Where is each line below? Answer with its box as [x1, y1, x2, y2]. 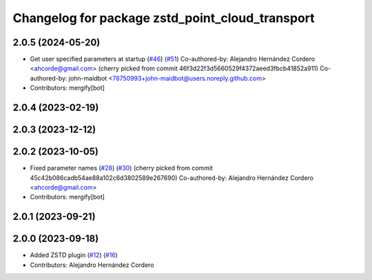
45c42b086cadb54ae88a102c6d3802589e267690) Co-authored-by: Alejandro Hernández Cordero [30, 173, 313, 182]
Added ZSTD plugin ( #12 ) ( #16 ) [30, 251, 118, 259]
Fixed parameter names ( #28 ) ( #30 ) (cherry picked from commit [30, 164, 214, 172]
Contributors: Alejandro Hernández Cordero [30, 261, 154, 269]
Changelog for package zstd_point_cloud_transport [12, 10, 315, 26]
